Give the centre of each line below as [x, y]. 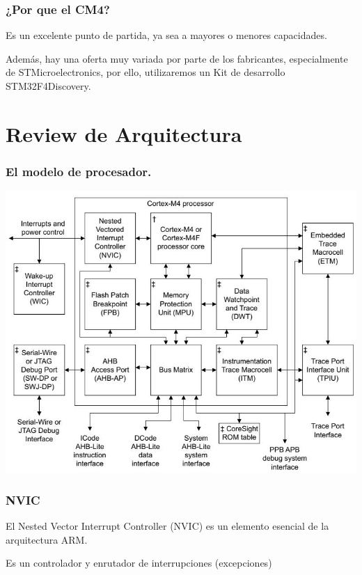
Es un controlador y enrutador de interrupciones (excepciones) [139, 563]
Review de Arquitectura [124, 133]
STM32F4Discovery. [48, 86]
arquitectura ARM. [47, 539]
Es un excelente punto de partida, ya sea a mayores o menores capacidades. [166, 35]
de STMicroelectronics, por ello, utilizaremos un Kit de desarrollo [145, 72]
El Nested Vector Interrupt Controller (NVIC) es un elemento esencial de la [167, 526]
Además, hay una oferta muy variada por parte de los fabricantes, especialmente [177, 58]
